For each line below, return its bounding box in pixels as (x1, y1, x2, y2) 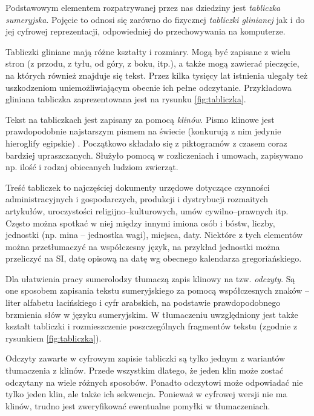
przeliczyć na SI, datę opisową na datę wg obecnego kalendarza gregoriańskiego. (5, 252, 302, 265)
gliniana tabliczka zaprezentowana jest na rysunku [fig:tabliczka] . (5, 93, 246, 105)
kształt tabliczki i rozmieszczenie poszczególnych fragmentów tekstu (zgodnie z (5, 320, 298, 332)
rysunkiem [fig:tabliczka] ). (5, 331, 102, 344)
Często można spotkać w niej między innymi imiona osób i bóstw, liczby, (5, 216, 275, 229)
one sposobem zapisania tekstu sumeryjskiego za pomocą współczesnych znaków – (5, 284, 309, 297)
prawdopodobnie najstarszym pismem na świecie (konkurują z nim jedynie (5, 125, 281, 137)
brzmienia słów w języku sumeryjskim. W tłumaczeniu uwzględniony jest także (5, 308, 298, 320)
